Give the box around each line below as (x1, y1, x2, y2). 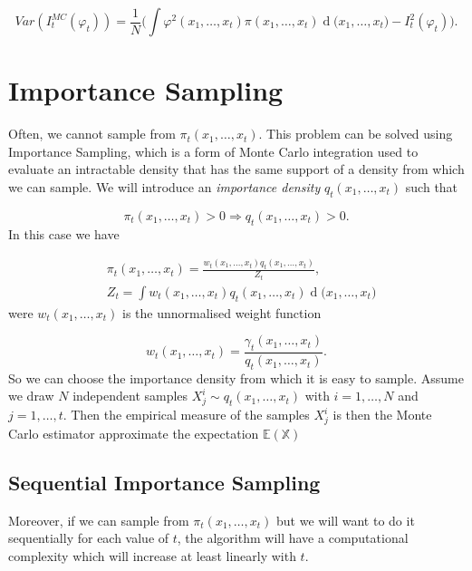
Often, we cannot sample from (8, 124, 176, 143)
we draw (8, 386, 54, 405)
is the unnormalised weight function (122, 303, 322, 322)
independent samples (72, 386, 188, 405)
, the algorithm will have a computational (177, 528, 409, 547)
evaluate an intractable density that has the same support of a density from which (8, 160, 465, 179)
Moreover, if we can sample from (8, 510, 189, 529)
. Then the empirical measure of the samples (63, 405, 310, 424)
